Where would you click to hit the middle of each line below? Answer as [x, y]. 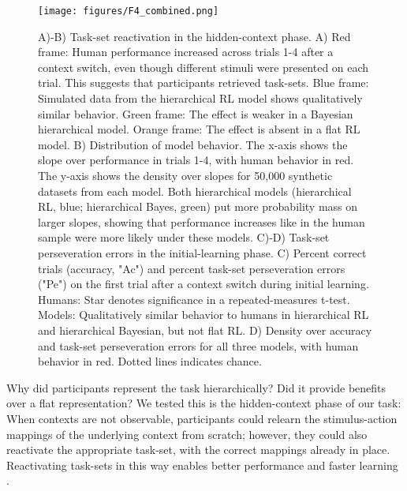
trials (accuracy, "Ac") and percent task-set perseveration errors [192, 268]
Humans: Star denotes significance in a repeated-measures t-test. [194, 299]
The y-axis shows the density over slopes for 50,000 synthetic [185, 175]
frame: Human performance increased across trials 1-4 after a [186, 52]
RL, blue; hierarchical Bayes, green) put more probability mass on [198, 206]
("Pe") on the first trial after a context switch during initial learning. [203, 284]
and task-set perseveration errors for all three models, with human [198, 345]
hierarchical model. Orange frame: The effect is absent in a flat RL [199, 129]
